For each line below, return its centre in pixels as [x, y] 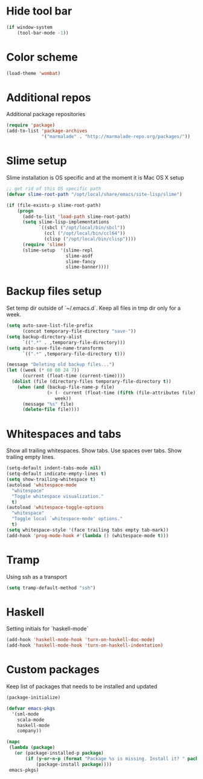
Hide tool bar [39, 11]
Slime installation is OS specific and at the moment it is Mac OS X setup [95, 178]
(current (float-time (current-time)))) [74, 376]
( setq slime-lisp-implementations [66, 222]
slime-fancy [81, 261]
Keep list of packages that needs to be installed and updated [82, 686]
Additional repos [49, 97]
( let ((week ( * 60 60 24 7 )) [43, 370]
